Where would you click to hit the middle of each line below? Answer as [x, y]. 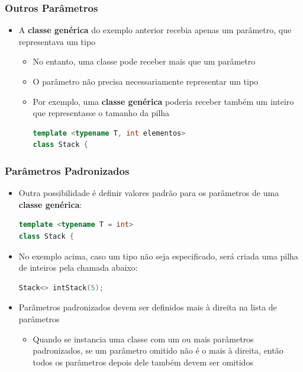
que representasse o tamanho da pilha [101, 113]
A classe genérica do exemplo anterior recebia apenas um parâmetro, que [155, 30]
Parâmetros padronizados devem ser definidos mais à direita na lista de [148, 307]
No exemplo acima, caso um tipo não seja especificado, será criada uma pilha [158, 256]
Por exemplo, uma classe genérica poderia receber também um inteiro [163, 101]
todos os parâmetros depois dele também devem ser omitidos [143, 362]
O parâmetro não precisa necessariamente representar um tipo [146, 81]
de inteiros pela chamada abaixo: [78, 267]
